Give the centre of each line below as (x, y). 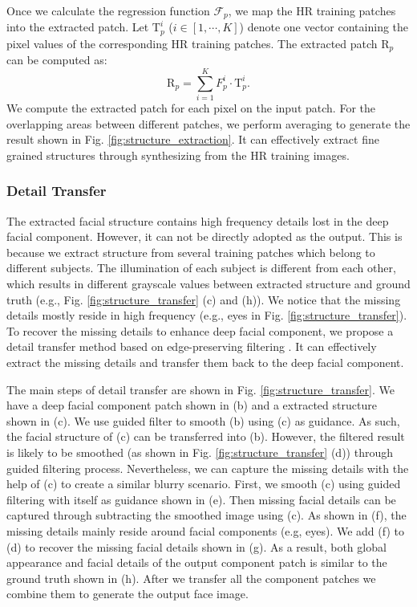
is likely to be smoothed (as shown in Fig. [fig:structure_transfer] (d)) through (200, 452)
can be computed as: (57, 60)
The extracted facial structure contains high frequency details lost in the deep (198, 220)
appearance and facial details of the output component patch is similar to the (197, 562)
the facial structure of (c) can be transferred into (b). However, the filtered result (206, 436)
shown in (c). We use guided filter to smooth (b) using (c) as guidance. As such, (203, 420)
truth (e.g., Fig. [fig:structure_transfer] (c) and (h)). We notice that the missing (204, 299)
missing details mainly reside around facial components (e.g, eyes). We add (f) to (205, 530)
